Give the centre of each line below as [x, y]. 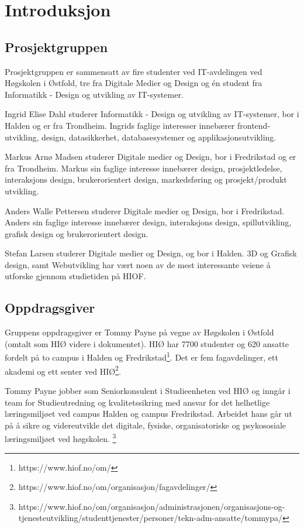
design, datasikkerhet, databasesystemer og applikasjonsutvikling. [159, 137]
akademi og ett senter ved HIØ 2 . [63, 370]
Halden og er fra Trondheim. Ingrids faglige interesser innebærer [120, 125]
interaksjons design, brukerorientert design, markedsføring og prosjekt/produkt [146, 179]
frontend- [254, 125]
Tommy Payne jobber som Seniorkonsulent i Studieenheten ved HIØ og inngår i [148, 390]
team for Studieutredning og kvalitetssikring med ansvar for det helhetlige [137, 402]
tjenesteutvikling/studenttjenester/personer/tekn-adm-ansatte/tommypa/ [151, 518]
